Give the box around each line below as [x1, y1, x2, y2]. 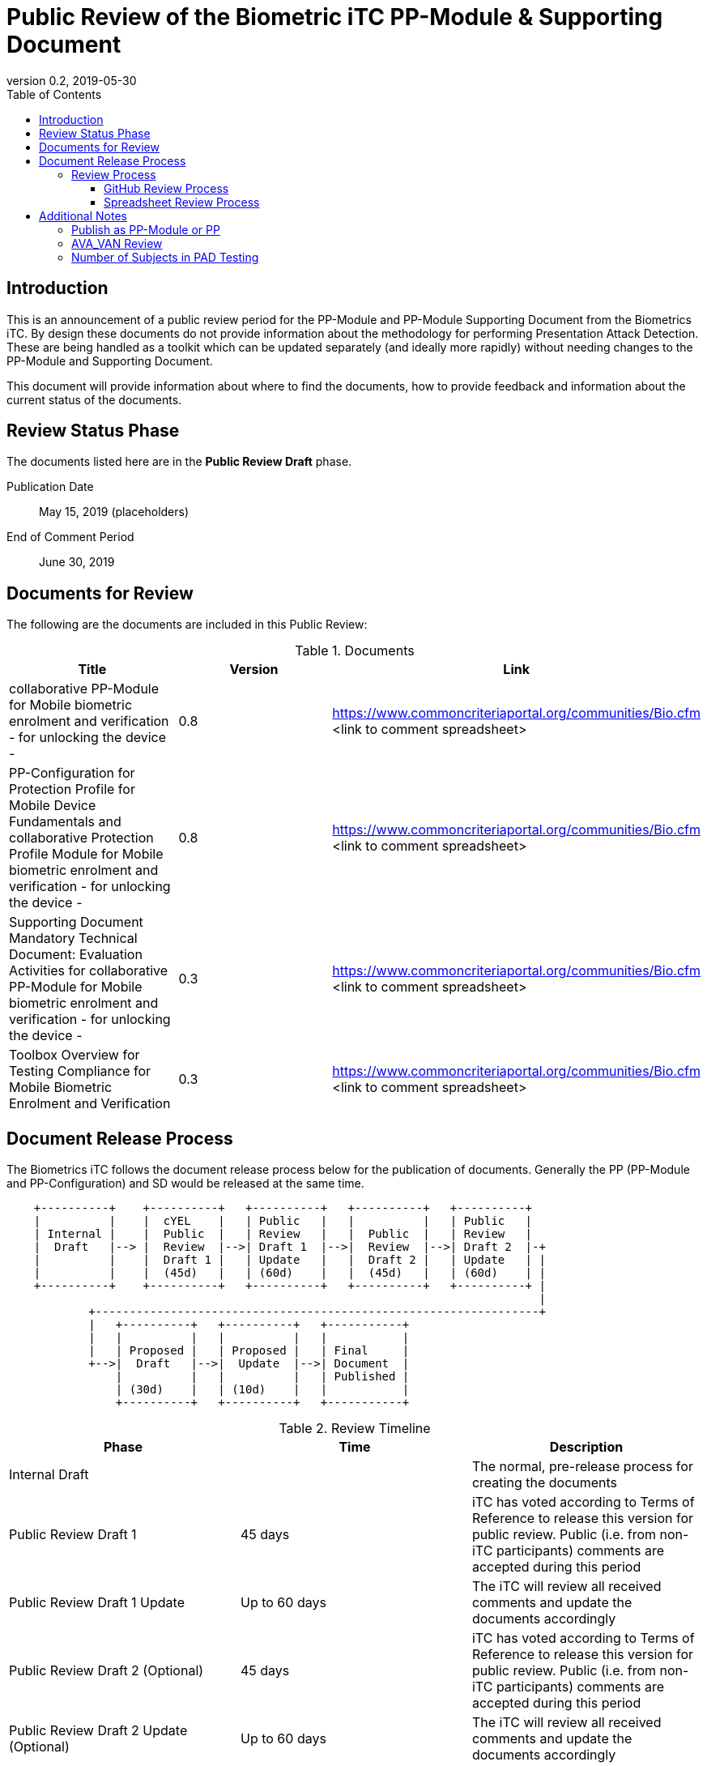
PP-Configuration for [9, 765, 135, 782]
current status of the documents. [6, 392, 182, 407]
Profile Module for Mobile [9, 846, 164, 863]
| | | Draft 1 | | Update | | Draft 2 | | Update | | [33, 1253, 546, 1267]
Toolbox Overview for [9, 1047, 140, 1064]
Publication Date [6, 480, 94, 494]
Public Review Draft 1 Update [9, 1594, 185, 1611]
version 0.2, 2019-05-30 [6, 73, 137, 87]
